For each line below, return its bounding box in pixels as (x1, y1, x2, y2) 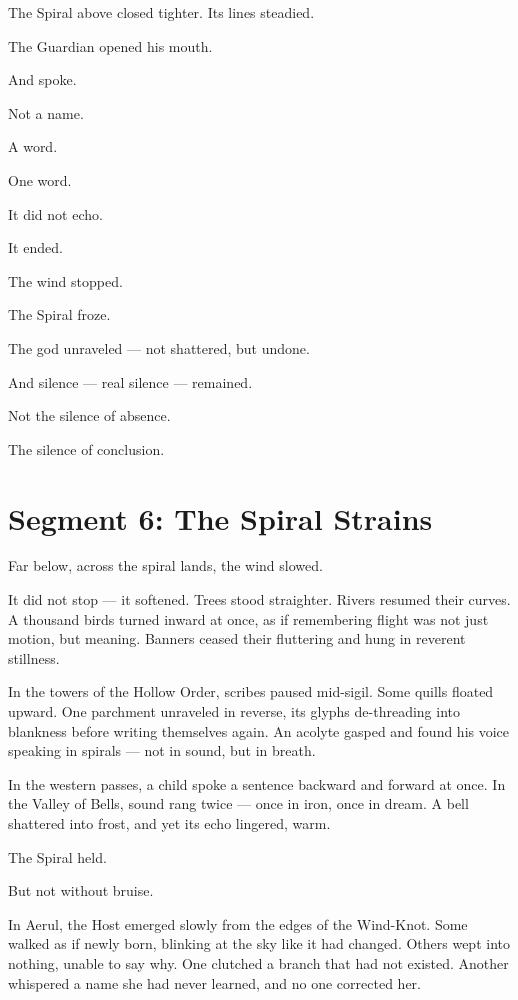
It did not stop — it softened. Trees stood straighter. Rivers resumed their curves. (8, 589, 511, 610)
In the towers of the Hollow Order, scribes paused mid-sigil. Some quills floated (8, 681, 494, 702)
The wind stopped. (8, 270, 123, 291)
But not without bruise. (8, 880, 154, 901)
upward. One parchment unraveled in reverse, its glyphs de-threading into (8, 701, 460, 721)
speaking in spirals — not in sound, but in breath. (8, 740, 316, 761)
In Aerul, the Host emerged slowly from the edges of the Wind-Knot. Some (8, 913, 468, 934)
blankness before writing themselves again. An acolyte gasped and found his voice (8, 720, 510, 741)
